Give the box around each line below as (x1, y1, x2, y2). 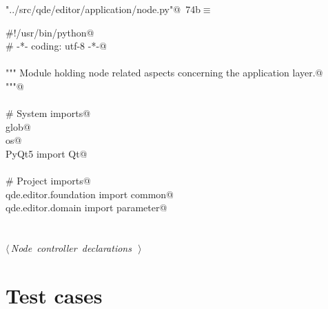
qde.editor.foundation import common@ (6, 187, 174, 201)
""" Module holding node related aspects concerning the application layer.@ (6, 65, 323, 80)
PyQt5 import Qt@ (6, 146, 88, 160)
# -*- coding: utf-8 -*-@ (6, 39, 107, 53)
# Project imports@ (6, 173, 91, 188)
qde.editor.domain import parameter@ (6, 200, 167, 215)
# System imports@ (6, 106, 91, 120)
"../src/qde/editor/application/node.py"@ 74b (6, 2, 201, 16)
